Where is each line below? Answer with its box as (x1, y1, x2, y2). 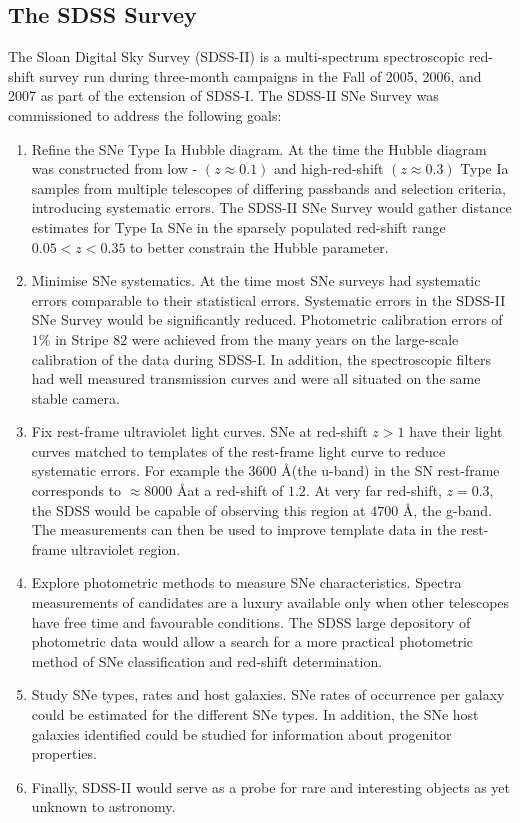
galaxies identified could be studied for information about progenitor (31, 723, 452, 744)
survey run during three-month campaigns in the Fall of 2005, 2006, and (39, 65, 482, 86)
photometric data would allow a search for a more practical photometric (31, 631, 474, 652)
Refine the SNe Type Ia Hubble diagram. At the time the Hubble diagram (31, 138, 487, 159)
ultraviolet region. (71, 538, 181, 559)
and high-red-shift (274, 158, 384, 179)
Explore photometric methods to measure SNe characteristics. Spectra (31, 572, 462, 593)
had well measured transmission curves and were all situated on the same (31, 368, 481, 389)
